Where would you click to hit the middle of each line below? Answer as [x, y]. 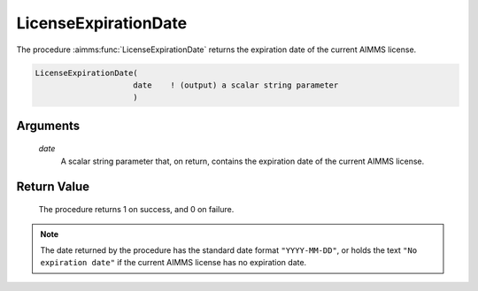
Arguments [48, 125]
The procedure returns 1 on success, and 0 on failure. [136, 210]
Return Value [53, 186]
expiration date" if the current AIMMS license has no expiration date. [173, 263]
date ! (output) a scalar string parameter [236, 85]
